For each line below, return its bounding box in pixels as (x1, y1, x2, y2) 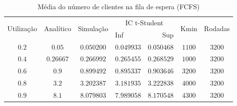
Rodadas (204, 23, 230, 34)
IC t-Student (125, 17, 164, 27)
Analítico (44, 23, 71, 34)
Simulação (78, 23, 108, 34)
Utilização (7, 23, 38, 34)
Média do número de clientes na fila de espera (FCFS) (37, 1, 200, 11)
